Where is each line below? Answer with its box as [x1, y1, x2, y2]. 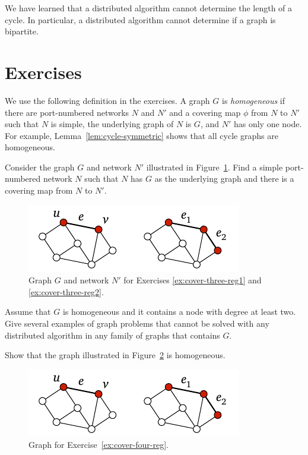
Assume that [5, 305, 51, 318]
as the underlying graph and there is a [154, 172, 294, 185]
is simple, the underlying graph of [50, 118, 174, 130]
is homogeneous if [221, 94, 285, 106]
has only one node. [233, 118, 302, 130]
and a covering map [169, 106, 241, 118]
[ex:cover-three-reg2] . [28, 285, 104, 298]
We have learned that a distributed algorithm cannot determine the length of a [5, 2, 293, 14]
